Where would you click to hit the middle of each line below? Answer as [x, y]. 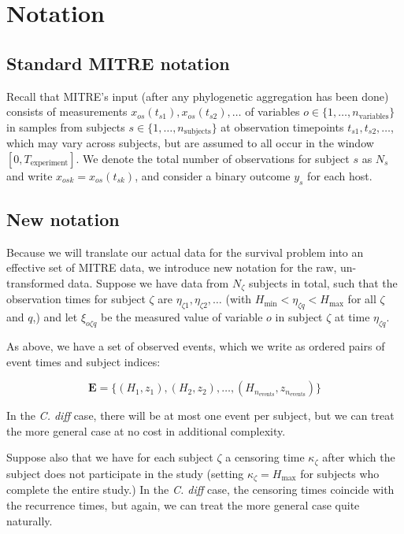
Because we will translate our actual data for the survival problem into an [185, 252]
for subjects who [340, 473]
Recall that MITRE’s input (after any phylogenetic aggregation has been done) [198, 96]
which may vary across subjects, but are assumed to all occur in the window [190, 143]
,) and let [55, 317]
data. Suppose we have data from [148, 283]
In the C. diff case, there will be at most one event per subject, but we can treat [200, 415]
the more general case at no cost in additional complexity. [146, 430]
